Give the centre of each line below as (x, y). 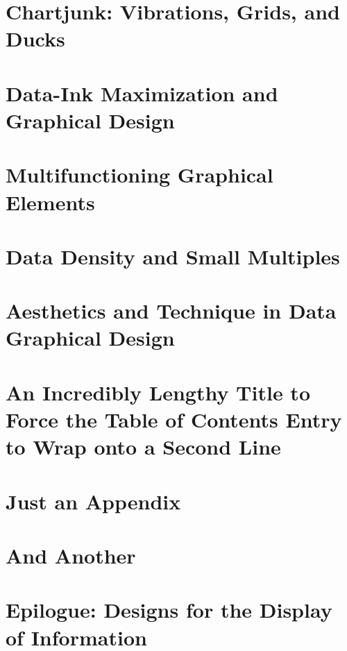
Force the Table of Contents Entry (174, 419)
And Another (71, 555)
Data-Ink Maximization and (142, 93)
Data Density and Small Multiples (173, 256)
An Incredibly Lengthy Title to (158, 392)
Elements (50, 202)
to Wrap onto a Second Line (143, 447)
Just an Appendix (93, 501)
